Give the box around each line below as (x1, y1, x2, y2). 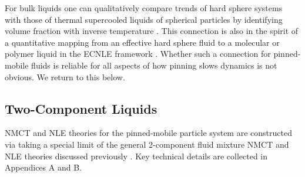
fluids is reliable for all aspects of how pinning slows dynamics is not (31, 59, 277, 71)
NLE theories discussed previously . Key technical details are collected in (5, 149, 267, 162)
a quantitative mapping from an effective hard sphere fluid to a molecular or (5, 36, 280, 48)
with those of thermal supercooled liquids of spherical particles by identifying (5, 13, 283, 25)
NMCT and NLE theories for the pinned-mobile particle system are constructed (5, 127, 292, 139)
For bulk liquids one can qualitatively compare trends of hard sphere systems (5, 2, 283, 13)
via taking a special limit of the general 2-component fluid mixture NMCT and (5, 138, 289, 150)
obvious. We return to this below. (5, 70, 125, 83)
